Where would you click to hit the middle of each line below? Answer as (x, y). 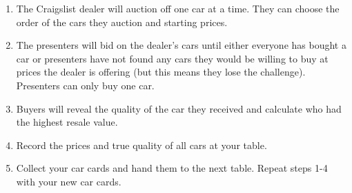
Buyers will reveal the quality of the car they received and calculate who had (179, 108)
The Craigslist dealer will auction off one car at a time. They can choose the (178, 8)
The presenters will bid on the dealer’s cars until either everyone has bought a (181, 45)
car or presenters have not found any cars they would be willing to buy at (172, 58)
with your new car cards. (69, 181)
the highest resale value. (67, 122)
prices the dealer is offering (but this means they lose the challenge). (161, 72)
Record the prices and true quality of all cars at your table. (141, 145)
